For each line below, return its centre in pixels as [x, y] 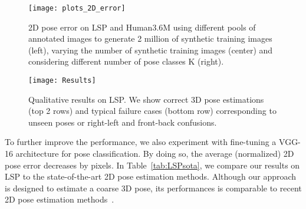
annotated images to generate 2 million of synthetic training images [150, 38]
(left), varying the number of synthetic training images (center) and [151, 50]
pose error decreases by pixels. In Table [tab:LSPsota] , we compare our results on [152, 165]
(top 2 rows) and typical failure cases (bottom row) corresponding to [152, 111]
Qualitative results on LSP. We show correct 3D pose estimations [146, 99]
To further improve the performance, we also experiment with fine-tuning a [141, 142]
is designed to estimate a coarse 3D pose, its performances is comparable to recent [153, 188]
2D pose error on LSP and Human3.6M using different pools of [142, 27]
